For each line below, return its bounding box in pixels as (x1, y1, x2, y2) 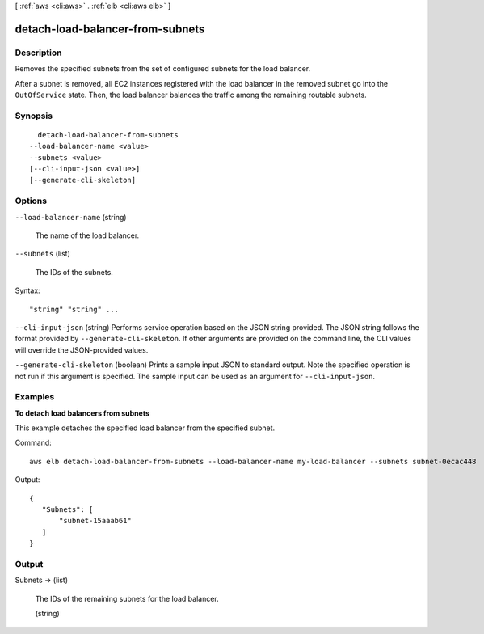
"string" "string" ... (29, 304, 120, 314)
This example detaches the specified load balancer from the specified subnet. (15, 423, 276, 433)
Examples (15, 391, 55, 403)
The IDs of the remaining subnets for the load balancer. (35, 594, 220, 603)
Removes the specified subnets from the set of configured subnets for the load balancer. (15, 64, 311, 74)
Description (15, 47, 62, 58)
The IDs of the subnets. (35, 267, 113, 277)
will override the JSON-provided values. (15, 344, 149, 355)
